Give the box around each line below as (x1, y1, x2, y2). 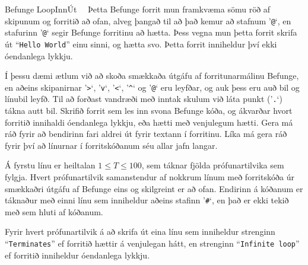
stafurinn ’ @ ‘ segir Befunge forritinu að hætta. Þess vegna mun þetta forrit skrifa (5, 26, 297, 39)
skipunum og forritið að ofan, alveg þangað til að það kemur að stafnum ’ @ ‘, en (5, 14, 291, 27)
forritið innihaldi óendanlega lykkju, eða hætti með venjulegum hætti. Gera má (5, 116, 293, 128)
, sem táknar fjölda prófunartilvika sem (141, 159, 284, 171)
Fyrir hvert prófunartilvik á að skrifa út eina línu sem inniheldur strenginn (5, 225, 275, 238)
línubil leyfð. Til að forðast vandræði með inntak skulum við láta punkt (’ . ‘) (5, 92, 282, 105)
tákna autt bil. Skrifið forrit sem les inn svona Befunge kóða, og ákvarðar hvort (5, 104, 293, 117)
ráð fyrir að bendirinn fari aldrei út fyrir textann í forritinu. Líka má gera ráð (5, 127, 287, 140)
